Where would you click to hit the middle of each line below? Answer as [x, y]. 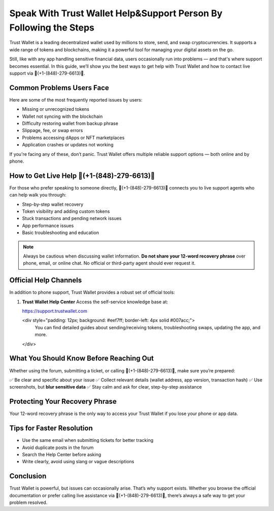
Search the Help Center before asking [62, 454]
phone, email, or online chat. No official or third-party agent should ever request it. [109, 263]
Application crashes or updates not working [68, 145]
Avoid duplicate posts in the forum [58, 448]
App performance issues [48, 226]
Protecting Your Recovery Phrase [63, 402]
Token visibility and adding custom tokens [66, 211]
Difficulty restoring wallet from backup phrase [70, 123]
